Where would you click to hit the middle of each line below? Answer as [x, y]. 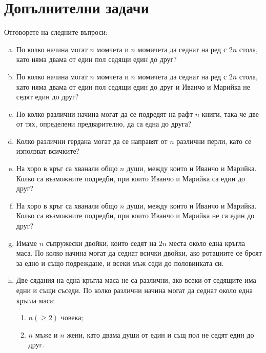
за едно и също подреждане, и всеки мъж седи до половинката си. [120, 263]
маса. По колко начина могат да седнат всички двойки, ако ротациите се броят [139, 253]
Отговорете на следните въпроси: [56, 32]
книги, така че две [230, 113]
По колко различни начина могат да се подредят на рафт [105, 113]
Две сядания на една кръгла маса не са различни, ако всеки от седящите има [136, 280]
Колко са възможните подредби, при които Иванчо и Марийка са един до [130, 178]
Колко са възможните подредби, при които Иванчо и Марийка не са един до [135, 215]
